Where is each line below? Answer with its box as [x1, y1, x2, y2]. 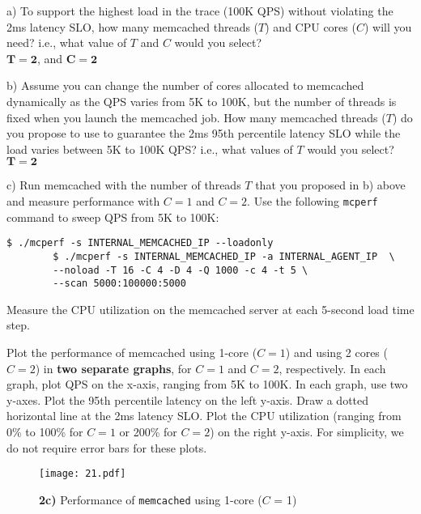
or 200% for [119, 423, 177, 440]
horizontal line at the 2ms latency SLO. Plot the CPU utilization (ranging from [6, 407, 402, 424]
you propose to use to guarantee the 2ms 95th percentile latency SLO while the [6, 125, 401, 142]
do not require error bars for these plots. [6, 439, 207, 456]
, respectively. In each [279, 359, 386, 376]
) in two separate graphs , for [35, 359, 192, 376]
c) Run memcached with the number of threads [6, 176, 241, 193]
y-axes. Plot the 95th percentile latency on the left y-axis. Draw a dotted [6, 391, 369, 408]
